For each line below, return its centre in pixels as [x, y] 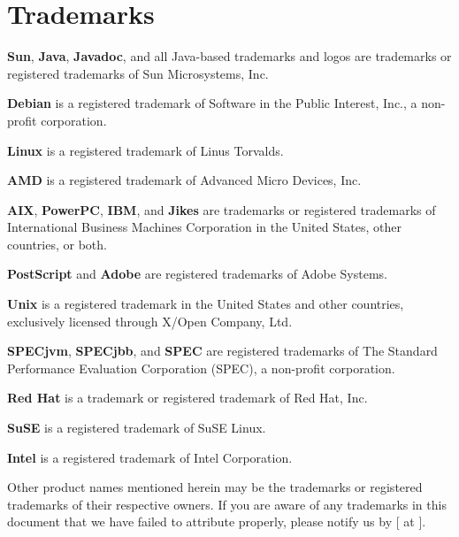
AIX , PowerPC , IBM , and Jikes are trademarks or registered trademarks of [222, 209]
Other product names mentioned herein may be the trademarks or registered [215, 487]
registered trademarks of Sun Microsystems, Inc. [138, 73]
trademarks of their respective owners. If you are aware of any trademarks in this [227, 504]
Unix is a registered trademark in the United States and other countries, [206, 304]
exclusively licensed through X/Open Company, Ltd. [150, 321]
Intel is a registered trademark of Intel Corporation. [150, 457]
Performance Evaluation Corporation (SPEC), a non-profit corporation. [201, 368]
